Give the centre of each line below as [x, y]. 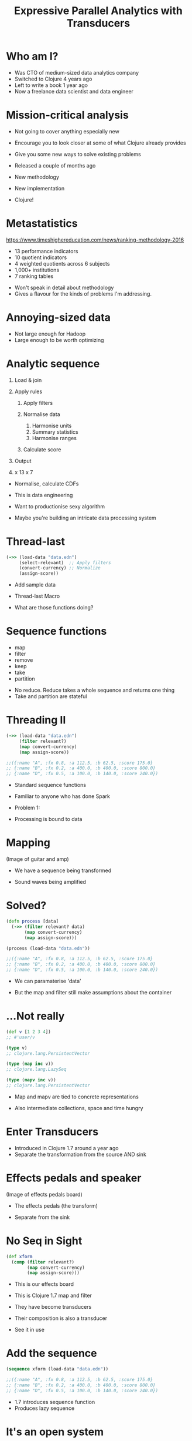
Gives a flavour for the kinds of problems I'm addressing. [83, 294]
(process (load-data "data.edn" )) [48, 948]
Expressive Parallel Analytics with [98, 11]
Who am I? [32, 56]
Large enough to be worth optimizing [59, 340]
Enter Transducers [52, 1132]
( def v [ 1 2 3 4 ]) [28, 1032]
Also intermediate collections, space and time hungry [79, 1108]
